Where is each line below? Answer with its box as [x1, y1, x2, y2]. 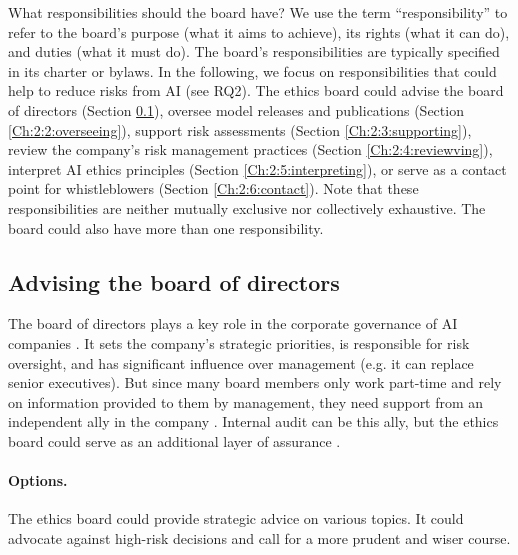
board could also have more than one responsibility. [8, 217, 324, 238]
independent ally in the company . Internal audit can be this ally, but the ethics [8, 411, 499, 432]
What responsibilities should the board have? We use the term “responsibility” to [8, 2, 508, 22]
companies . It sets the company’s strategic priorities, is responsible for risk [8, 332, 470, 353]
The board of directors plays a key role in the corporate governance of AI [8, 313, 458, 334]
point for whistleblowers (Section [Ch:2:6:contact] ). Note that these [8, 178, 419, 199]
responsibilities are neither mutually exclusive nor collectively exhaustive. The [8, 197, 486, 218]
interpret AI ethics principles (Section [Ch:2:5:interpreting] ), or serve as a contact [8, 158, 507, 179]
